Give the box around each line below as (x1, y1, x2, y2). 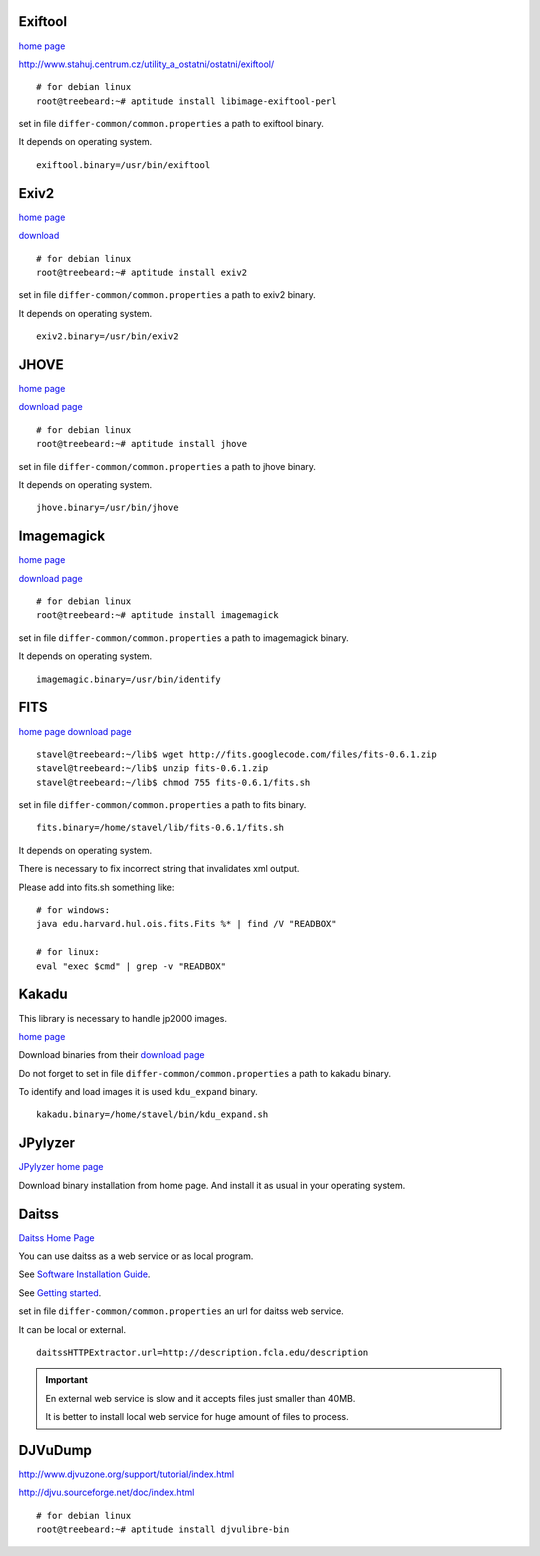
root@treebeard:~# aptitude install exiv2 (36, 266, 248, 278)
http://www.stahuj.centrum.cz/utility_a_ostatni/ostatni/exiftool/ (18, 58, 275, 70)
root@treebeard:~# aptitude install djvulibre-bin (36, 1524, 290, 1535)
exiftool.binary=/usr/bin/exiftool (36, 159, 211, 170)
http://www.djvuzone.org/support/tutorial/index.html (18, 1468, 235, 1480)
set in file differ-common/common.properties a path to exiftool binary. (18, 118, 324, 130)
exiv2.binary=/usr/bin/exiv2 (36, 331, 179, 342)
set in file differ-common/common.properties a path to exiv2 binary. (18, 289, 317, 301)
